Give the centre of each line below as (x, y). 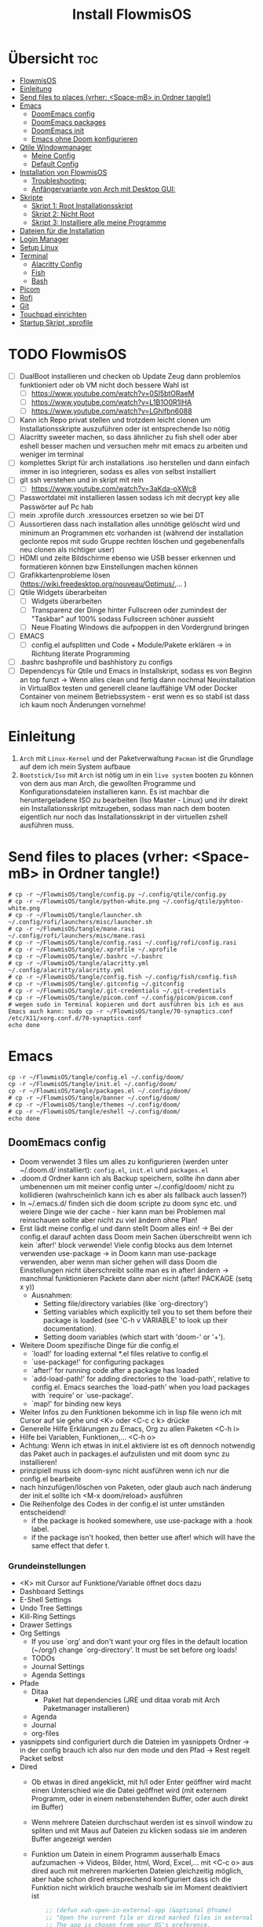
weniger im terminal (51, 454)
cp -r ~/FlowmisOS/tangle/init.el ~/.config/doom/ (93, 1085)
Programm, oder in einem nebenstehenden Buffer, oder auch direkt (140, 1799)
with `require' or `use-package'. (82, 1395)
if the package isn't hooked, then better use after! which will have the (143, 1537)
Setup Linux (39, 247)
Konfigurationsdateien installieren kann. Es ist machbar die (114, 792)
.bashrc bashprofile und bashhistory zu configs (96, 663)
